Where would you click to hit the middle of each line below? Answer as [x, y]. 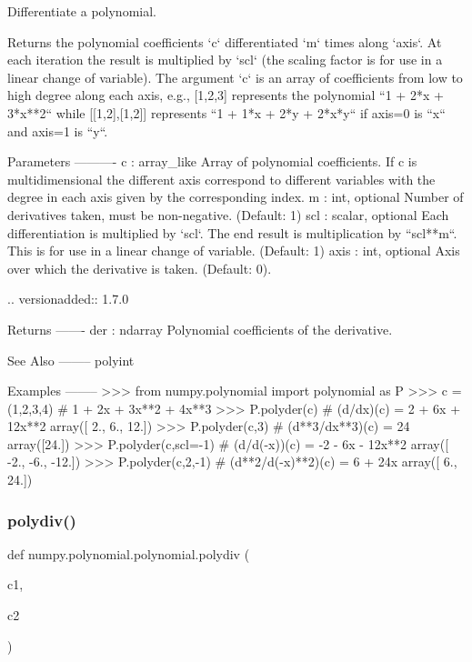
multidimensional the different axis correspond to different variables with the [221, 179]
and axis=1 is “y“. [58, 130]
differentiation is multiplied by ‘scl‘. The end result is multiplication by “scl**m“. [232, 232]
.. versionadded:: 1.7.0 [68, 299]
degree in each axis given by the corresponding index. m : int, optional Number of [236, 197]
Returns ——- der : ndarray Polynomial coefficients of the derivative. [200, 329]
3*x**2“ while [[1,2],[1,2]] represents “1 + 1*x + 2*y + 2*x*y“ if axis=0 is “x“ [226, 112]
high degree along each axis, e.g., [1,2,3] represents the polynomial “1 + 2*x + [226, 95]
